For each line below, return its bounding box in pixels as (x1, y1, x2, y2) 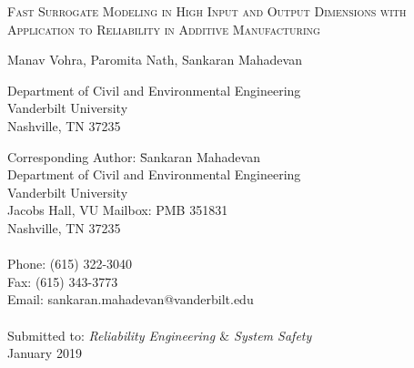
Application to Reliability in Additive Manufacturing (7, 19, 320, 38)
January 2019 (7, 343, 82, 363)
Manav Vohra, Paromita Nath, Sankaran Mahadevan (7, 50, 302, 69)
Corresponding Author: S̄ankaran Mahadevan (7, 147, 260, 166)
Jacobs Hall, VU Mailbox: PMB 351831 (7, 200, 228, 220)
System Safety (234, 325, 312, 344)
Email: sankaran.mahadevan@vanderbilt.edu (7, 290, 254, 309)
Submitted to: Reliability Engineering (7, 325, 216, 344)
